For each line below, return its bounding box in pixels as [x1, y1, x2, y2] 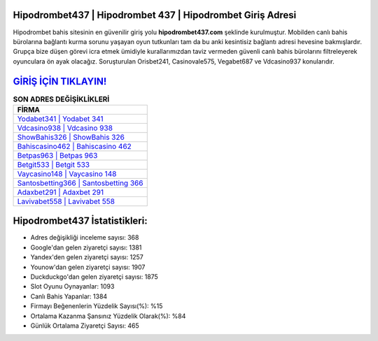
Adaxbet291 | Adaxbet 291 [17, 187, 104, 197]
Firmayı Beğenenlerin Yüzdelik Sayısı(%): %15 [30, 302, 163, 310]
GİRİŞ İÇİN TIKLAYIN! [13, 75, 107, 87]
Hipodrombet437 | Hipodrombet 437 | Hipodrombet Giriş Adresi [13, 9, 297, 21]
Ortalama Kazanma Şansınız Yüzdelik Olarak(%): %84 [30, 312, 186, 320]
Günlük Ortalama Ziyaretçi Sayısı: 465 [30, 321, 139, 330]
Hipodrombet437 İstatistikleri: [13, 215, 148, 227]
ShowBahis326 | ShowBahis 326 [17, 132, 125, 142]
